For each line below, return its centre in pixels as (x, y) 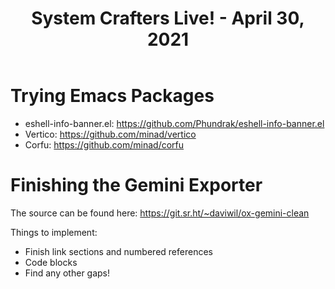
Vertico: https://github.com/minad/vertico (110, 134)
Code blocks (51, 262)
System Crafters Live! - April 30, (168, 18)
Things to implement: (54, 232)
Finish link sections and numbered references (118, 251)
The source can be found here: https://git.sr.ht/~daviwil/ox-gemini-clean (160, 213)
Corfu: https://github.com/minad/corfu (104, 144)
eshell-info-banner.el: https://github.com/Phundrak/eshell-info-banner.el (174, 123)
